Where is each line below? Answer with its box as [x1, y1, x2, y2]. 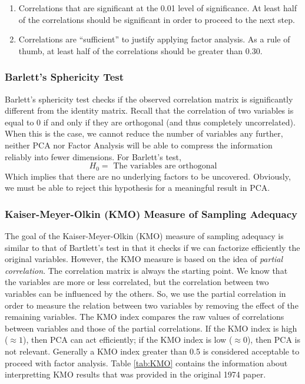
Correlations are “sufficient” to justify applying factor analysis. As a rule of [18, 33, 290, 45]
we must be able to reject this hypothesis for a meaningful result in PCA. [5, 181, 270, 194]
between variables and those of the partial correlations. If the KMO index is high [5, 322, 297, 334]
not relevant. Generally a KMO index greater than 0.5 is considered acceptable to [5, 345, 300, 357]
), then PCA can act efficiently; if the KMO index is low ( [23, 333, 233, 346]
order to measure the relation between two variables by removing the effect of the [5, 299, 299, 311]
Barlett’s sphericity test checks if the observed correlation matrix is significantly [5, 92, 293, 105]
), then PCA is [247, 333, 301, 346]
